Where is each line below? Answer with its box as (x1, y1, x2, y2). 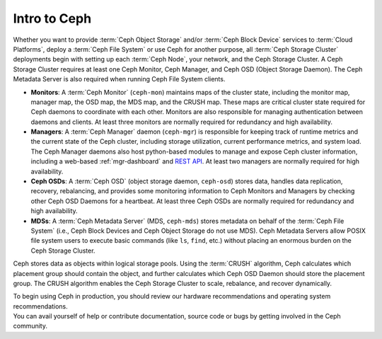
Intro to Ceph (13, 11, 92, 26)
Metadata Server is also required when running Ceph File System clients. (13, 75, 226, 84)
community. (13, 322, 47, 331)
